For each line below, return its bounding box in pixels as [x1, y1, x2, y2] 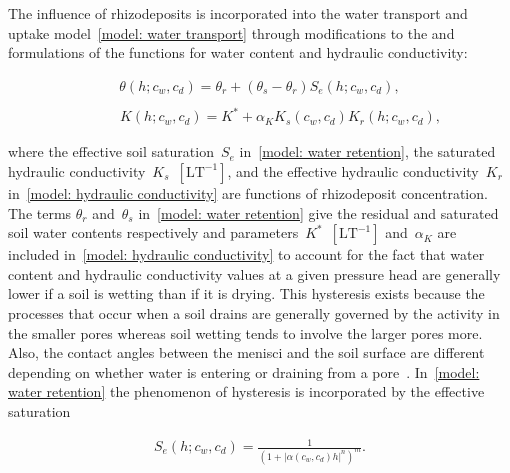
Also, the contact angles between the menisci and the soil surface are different [8, 342, 485, 363]
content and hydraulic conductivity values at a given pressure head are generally [8, 263, 501, 284]
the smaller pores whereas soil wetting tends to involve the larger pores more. [8, 322, 483, 343]
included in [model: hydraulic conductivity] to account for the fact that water [8, 244, 485, 265]
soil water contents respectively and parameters [8, 222, 299, 243]
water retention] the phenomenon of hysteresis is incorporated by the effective [8, 381, 485, 402]
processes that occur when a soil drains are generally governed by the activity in [8, 302, 500, 323]
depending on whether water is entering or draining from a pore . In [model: [8, 361, 480, 382]
